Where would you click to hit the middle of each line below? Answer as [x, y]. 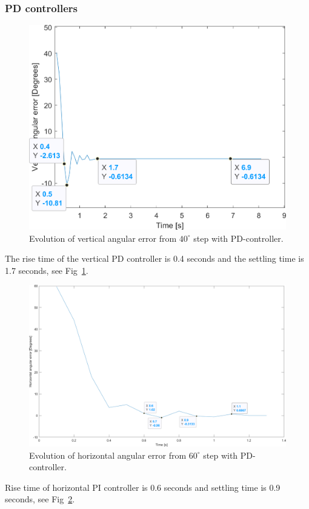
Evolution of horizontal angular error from [108, 455]
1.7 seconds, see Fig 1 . [47, 270]
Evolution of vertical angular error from [103, 238]
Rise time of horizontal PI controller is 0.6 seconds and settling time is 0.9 [143, 487]
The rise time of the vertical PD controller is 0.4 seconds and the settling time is [154, 258]
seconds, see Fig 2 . [40, 499]
